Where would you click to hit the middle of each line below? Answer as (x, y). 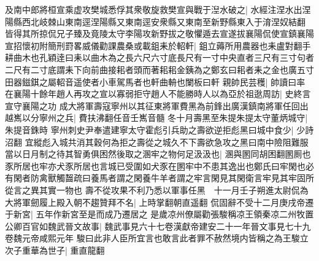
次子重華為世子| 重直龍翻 (55, 250)
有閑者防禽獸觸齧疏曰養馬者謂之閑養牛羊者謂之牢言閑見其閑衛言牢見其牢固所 (159, 178)
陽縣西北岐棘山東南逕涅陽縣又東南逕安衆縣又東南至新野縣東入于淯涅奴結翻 (155, 21)
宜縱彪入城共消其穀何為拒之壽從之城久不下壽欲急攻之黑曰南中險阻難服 (167, 142)
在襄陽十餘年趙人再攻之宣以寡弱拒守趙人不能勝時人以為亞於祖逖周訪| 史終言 (158, 94)
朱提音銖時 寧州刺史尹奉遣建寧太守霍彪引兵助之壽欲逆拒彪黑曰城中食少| (149, 129)
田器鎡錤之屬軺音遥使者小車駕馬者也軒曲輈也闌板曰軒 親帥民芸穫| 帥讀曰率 (155, 81)
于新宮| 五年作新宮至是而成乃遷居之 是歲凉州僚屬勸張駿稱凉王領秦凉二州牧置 (159, 214)
